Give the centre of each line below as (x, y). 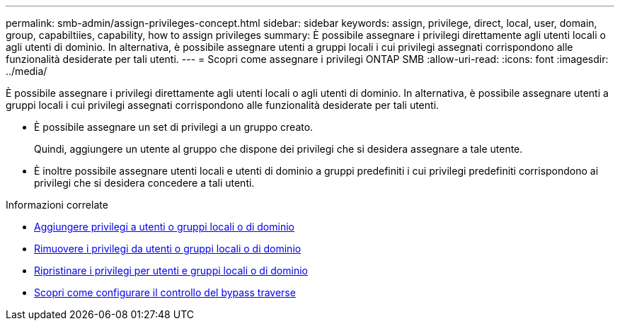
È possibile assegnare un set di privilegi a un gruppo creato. (174, 127)
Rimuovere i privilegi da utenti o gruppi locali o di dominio (168, 249)
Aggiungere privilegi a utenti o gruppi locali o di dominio (164, 227)
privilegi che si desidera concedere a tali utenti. (144, 183)
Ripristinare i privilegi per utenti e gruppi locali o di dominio (171, 270)
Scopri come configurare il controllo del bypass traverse (165, 292)
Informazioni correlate (57, 205)
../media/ (27, 71)
